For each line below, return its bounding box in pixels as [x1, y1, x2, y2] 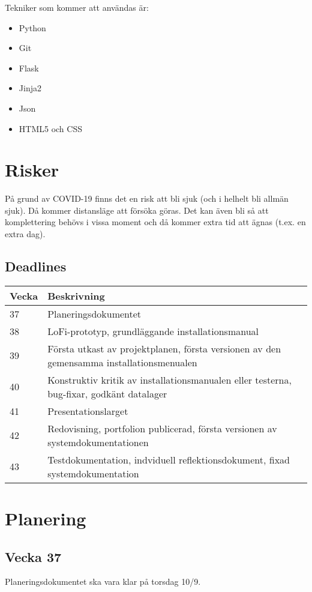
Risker [5, 157, 59, 182]
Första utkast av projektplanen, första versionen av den [47, 341, 281, 355]
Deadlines [5, 257, 67, 276]
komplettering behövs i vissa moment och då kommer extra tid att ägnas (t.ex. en [5, 216, 306, 228]
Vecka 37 [5, 547, 62, 566]
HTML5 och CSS [19, 122, 82, 134]
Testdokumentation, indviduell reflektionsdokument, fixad [47, 452, 290, 467]
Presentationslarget [47, 403, 128, 418]
